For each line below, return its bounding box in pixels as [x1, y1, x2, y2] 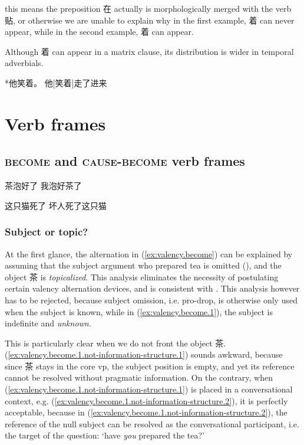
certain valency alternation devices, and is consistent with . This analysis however [5, 282, 300, 295]
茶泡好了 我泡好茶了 [5, 179, 82, 192]
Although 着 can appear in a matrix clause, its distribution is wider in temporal [5, 45, 294, 57]
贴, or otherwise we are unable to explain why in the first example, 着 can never [5, 14, 295, 26]
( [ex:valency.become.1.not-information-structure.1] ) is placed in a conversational [5, 383, 293, 395]
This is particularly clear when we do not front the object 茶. [5, 336, 226, 349]
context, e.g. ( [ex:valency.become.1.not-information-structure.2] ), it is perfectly [5, 394, 288, 407]
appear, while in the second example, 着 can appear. [5, 25, 194, 38]
